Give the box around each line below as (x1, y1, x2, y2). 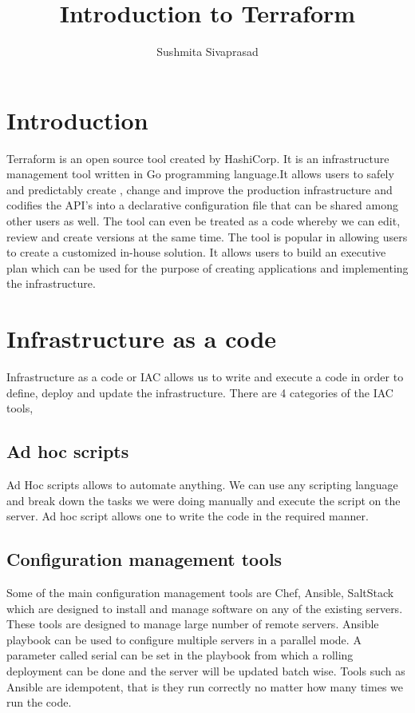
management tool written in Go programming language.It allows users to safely (6, 165, 394, 182)
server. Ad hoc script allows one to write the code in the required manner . (6, 508, 369, 524)
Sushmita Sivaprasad (156, 43, 259, 60)
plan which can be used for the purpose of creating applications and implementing (6, 259, 409, 276)
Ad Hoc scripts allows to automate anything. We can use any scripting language (6, 476, 398, 493)
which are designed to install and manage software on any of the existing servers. (6, 599, 403, 616)
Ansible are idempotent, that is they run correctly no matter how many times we (6, 678, 403, 695)
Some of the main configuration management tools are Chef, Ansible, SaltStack (6, 584, 394, 601)
